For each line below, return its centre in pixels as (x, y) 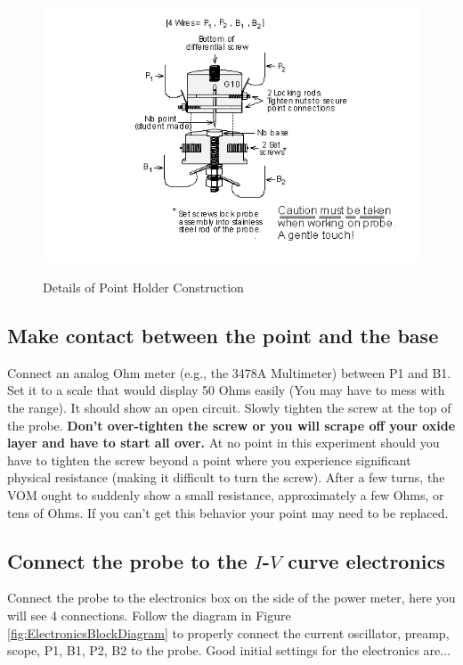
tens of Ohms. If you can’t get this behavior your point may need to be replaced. (228, 512)
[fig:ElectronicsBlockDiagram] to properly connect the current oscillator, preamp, (228, 632)
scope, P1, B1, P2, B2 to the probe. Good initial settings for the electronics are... (229, 650)
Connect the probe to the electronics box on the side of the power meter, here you (231, 598)
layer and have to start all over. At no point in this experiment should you (223, 443)
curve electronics (366, 560)
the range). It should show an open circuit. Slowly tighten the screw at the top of (229, 407)
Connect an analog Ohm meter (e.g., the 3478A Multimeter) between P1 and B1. (229, 372)
